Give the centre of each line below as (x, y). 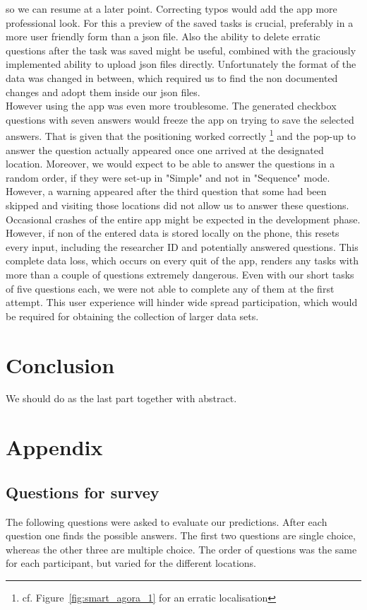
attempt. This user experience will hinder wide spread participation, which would (182, 302)
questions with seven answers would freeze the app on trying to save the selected (180, 119)
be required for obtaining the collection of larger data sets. (132, 316)
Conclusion (60, 364)
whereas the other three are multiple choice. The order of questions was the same (181, 549)
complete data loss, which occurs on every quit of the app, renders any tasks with (182, 260)
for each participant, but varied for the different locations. (131, 563)
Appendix (54, 447)
